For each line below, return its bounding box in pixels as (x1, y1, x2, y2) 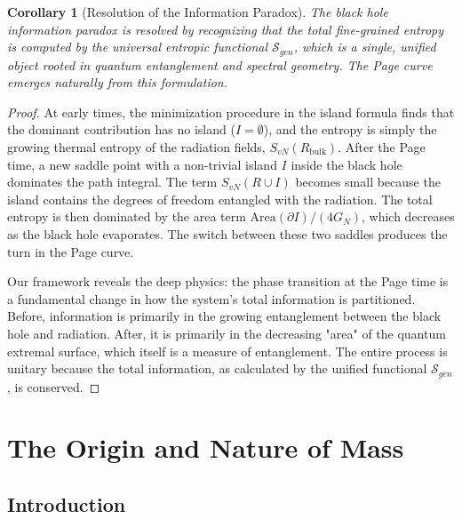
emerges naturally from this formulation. (7, 73, 228, 92)
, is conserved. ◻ (7, 377, 100, 395)
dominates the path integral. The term (7, 172, 218, 191)
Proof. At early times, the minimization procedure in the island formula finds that (7, 102, 455, 121)
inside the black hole (291, 155, 402, 173)
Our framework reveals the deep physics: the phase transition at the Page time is (7, 272, 449, 291)
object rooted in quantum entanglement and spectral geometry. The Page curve (7, 55, 433, 74)
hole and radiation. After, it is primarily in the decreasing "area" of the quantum (7, 323, 446, 342)
